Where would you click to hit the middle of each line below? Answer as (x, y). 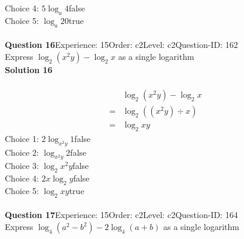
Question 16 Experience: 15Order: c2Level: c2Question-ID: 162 (121, 45)
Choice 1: (22, 138)
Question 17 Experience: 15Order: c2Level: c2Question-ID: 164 (121, 215)
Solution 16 (29, 69)
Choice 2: (22, 152)
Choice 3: (22, 166)
